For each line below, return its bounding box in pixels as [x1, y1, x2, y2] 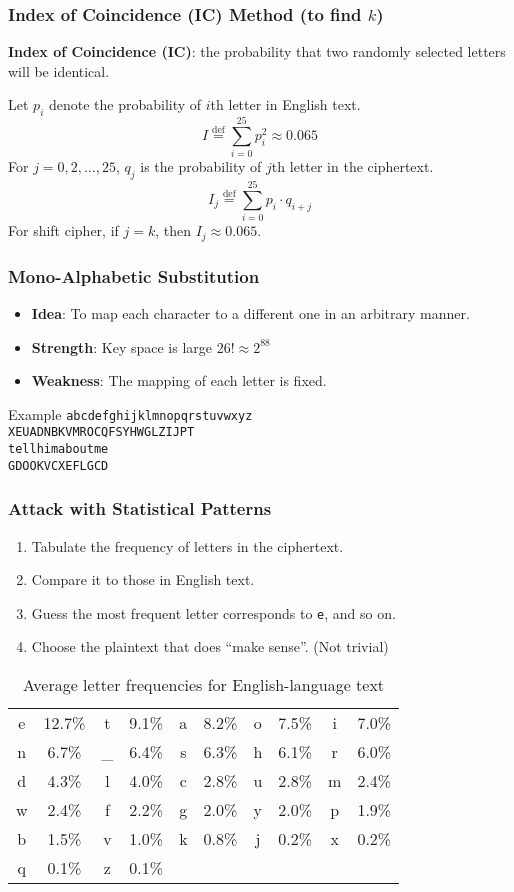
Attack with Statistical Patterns [8, 496, 272, 521]
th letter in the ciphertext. [271, 156, 434, 177]
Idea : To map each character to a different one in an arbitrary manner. [31, 302, 470, 323]
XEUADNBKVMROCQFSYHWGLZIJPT [8, 425, 195, 440]
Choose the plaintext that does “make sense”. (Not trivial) [31, 636, 389, 657]
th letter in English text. [210, 94, 361, 115]
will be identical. [8, 60, 110, 81]
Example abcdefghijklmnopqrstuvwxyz [8, 403, 253, 424]
